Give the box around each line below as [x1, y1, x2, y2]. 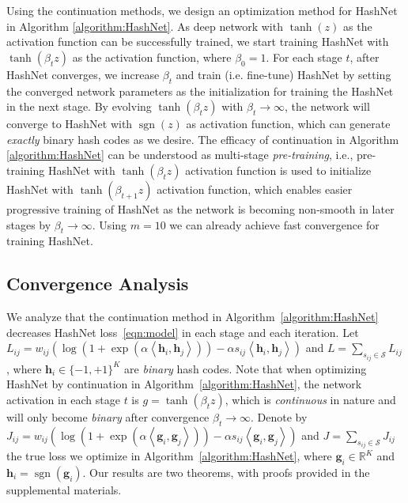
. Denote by [250, 408, 308, 425]
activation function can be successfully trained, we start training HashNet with [6, 33, 389, 50]
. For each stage [266, 48, 342, 65]
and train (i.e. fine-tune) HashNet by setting [176, 66, 391, 82]
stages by [6, 216, 51, 233]
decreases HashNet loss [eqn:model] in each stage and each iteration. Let [6, 323, 359, 340]
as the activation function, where [72, 48, 232, 65]
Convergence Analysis [6, 271, 189, 296]
